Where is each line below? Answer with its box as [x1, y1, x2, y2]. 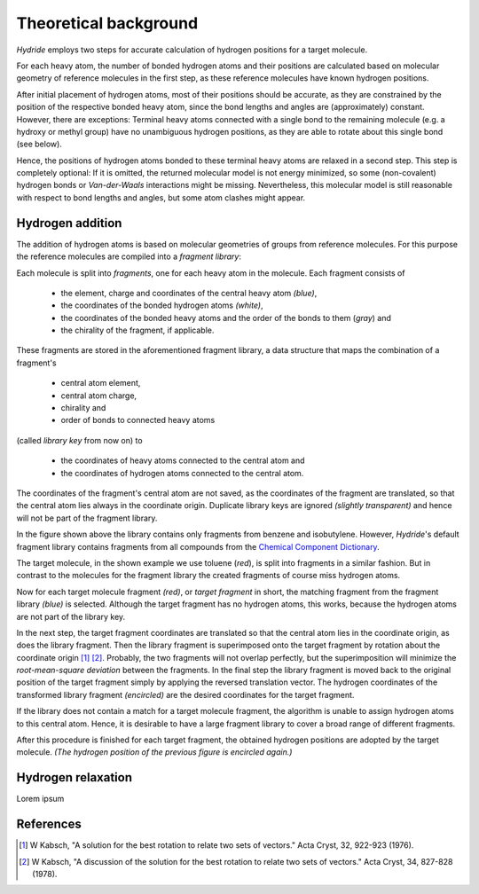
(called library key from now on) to [16, 435, 143, 445]
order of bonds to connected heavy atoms [60, 415, 216, 426]
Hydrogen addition [16, 216, 122, 231]
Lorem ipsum [16, 794, 65, 804]
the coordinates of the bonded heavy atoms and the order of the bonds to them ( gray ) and [60, 312, 392, 323]
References [16, 817, 82, 832]
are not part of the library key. [16, 611, 126, 622]
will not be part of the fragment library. [16, 513, 158, 523]
